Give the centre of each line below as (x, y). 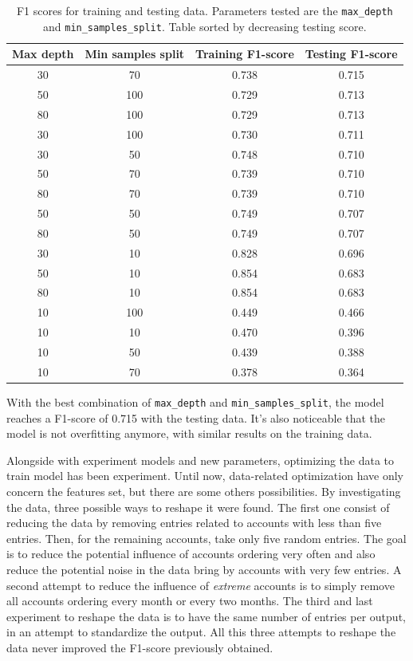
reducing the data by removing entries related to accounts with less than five (194, 523)
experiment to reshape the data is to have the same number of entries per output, (206, 616)
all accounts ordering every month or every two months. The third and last (190, 601)
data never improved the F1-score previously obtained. (140, 647)
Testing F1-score (351, 54)
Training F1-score (245, 54)
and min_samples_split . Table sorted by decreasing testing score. (205, 26)
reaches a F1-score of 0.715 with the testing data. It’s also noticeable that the (196, 417)
